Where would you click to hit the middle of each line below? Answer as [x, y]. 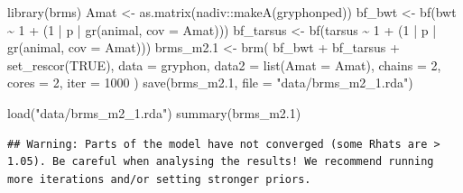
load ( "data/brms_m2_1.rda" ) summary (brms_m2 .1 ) [154, 112]
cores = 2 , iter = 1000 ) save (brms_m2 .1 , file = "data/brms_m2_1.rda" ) [210, 83]
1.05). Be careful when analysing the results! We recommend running [221, 162]
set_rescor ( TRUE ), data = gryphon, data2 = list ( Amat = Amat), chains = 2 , [224, 64]
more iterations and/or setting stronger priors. [159, 179]
